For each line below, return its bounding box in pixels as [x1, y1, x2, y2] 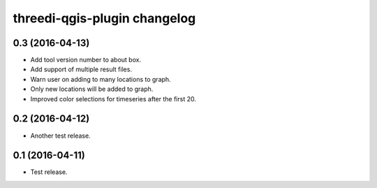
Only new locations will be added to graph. [30, 85, 154, 94]
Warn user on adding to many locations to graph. [30, 75, 171, 83]
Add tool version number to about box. [30, 56, 142, 64]
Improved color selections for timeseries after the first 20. [30, 94, 197, 103]
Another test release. [30, 131, 91, 140]
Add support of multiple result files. [30, 65, 133, 73]
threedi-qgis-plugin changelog [13, 10, 196, 26]
